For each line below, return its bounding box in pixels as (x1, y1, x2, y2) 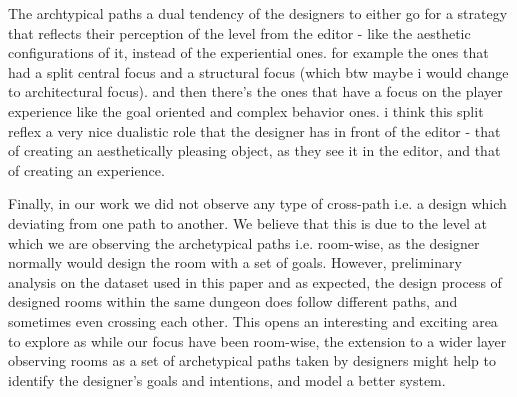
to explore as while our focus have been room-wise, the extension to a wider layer (8, 330, 507, 351)
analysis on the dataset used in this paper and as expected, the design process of (8, 271, 502, 292)
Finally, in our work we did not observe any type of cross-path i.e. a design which (8, 193, 507, 214)
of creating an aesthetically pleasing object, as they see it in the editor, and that (8, 140, 501, 161)
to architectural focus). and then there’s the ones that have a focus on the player (8, 81, 503, 102)
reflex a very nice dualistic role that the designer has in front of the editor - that (8, 120, 501, 141)
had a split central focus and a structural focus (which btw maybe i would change (8, 61, 509, 82)
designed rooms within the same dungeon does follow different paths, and (8, 291, 458, 312)
